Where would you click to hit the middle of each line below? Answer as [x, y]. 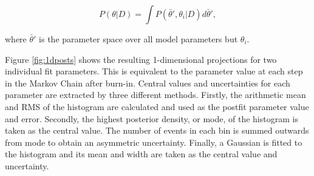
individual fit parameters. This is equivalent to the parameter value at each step [154, 71]
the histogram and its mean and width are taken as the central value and [141, 154]
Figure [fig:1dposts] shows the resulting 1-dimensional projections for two [141, 59]
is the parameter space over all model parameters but [138, 39]
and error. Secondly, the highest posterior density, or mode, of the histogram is [152, 118]
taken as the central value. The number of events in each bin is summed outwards [157, 130]
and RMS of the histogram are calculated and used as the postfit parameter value [157, 106]
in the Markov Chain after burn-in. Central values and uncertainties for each [148, 83]
